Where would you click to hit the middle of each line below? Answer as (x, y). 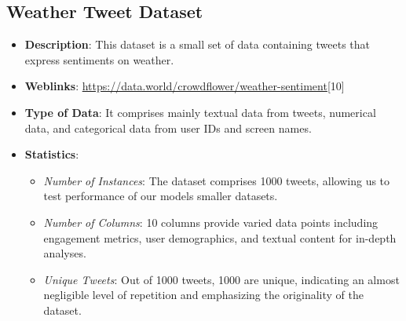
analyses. (65, 253)
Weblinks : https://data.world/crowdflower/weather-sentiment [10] (185, 86)
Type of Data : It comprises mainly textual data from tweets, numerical (200, 112)
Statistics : (52, 154)
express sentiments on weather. (99, 59)
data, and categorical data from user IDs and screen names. (168, 128)
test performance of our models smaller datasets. (161, 196)
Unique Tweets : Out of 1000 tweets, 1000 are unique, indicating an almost (221, 279)
